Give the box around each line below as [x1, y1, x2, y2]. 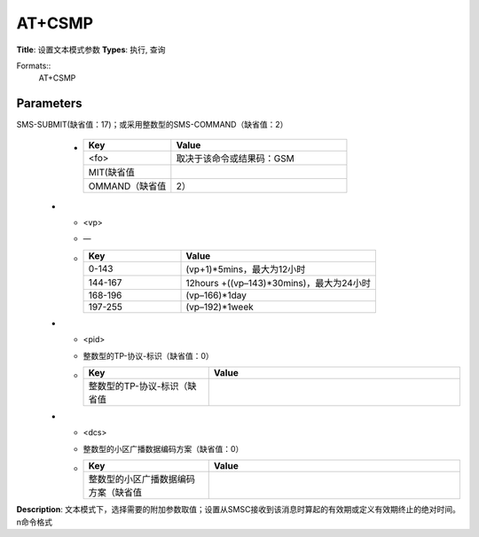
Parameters [16, 96, 82, 111]
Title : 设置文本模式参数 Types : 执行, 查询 [16, 44, 166, 55]
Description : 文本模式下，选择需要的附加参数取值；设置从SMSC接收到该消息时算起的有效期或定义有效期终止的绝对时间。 [16, 504, 460, 515]
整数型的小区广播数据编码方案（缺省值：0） [82, 443, 244, 454]
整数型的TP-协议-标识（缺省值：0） [82, 350, 215, 361]
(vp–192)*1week [185, 300, 254, 313]
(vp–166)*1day [185, 289, 247, 301]
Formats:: [16, 60, 51, 71]
